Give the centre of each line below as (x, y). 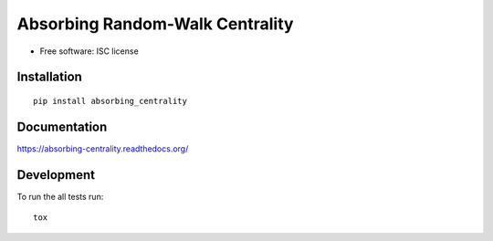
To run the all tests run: (60, 196)
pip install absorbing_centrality (110, 101)
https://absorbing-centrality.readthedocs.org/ (103, 148)
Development (56, 175)
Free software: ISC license (89, 51)
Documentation (62, 126)
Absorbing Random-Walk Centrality (155, 24)
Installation (49, 77)
